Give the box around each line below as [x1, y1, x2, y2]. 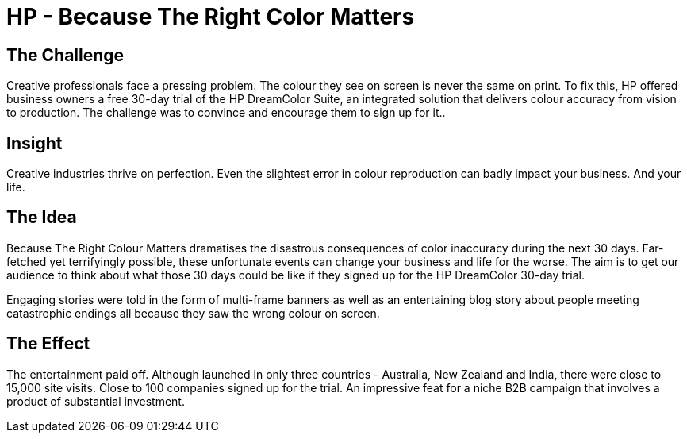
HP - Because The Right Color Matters [6, 3, 415, 30]
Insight [6, 133, 63, 153]
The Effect [6, 333, 90, 354]
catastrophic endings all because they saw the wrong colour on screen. [6, 306, 380, 320]
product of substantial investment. [6, 394, 185, 408]
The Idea [6, 207, 77, 228]
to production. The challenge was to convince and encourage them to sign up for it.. [6, 106, 446, 120]
